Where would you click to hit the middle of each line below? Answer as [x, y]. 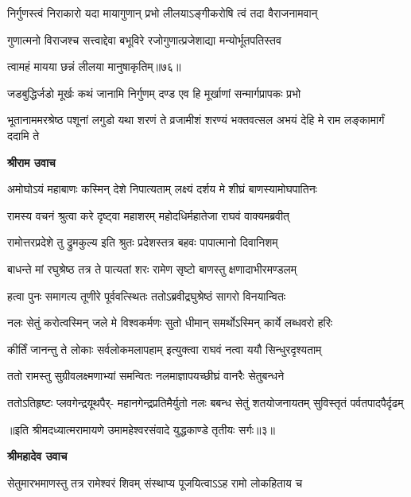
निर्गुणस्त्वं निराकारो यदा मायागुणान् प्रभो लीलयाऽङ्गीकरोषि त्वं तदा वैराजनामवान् [163, 13]
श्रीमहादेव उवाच [37, 456]
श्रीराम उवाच [31, 162]
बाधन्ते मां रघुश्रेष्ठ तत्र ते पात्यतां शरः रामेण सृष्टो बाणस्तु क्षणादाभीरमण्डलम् [152, 268]
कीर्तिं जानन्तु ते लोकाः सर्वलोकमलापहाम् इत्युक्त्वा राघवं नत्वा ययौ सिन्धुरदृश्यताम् [165, 349]
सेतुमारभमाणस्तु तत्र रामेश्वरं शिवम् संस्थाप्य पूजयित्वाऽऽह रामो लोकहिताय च [155, 482]
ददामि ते [23, 135]
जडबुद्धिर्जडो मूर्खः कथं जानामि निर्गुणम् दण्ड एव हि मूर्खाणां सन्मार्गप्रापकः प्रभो [154, 93]
